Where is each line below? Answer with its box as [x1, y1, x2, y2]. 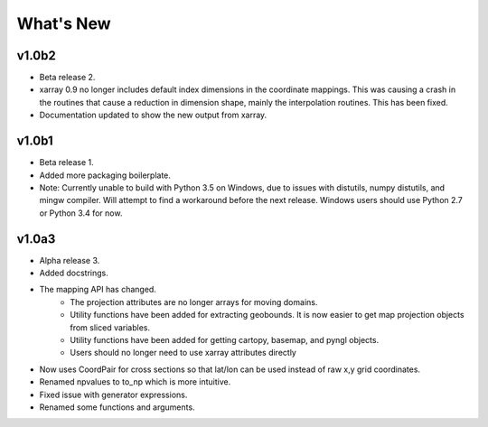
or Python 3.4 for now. [39, 208, 123, 218]
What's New [16, 14, 112, 33]
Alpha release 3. [39, 255, 100, 265]
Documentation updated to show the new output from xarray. [39, 109, 267, 121]
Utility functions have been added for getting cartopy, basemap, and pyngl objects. [70, 334, 380, 345]
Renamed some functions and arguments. [39, 402, 195, 413]
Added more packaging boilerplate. [39, 170, 172, 181]
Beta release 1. [39, 157, 94, 168]
